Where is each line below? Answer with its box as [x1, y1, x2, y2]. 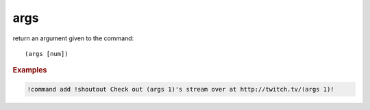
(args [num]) [25, 50, 69, 57]
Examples [12, 66, 47, 75]
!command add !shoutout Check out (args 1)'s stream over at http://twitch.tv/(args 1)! [27, 85, 335, 93]
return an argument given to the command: [12, 34, 134, 42]
